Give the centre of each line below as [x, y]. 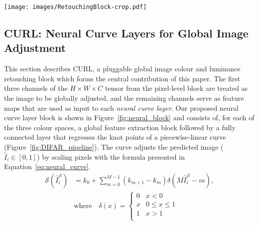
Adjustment [35, 48]
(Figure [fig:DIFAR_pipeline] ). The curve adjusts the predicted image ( [114, 147]
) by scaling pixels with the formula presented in [111, 156]
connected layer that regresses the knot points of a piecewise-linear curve [115, 137]
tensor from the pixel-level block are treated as [176, 88]
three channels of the [36, 88]
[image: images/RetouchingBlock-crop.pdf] [75, 7]
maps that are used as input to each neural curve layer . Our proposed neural [122, 108]
